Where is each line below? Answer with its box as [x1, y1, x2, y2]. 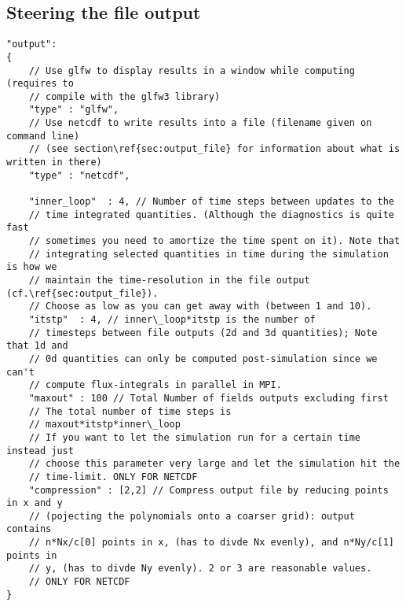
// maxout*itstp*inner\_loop [28, 419, 181, 430]
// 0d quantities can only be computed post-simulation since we [28, 353, 378, 364]
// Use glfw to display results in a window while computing [28, 65, 355, 76]
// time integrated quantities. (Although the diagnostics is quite [28, 209, 394, 220]
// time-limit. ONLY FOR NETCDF [28, 471, 198, 482]
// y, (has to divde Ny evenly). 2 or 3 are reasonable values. [28, 563, 372, 575]
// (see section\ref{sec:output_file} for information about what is [28, 143, 401, 155]
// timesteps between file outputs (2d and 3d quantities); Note [28, 327, 378, 338]
